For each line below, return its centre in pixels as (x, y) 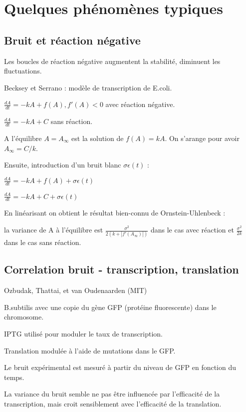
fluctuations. (23, 71)
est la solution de (98, 138)
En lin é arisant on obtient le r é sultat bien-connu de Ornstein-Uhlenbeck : (115, 213)
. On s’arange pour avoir (202, 138)
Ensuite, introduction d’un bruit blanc (63, 165)
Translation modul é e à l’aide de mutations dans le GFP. (90, 350)
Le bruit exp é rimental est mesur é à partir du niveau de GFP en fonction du (120, 367)
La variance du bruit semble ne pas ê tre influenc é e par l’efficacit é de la (112, 394)
